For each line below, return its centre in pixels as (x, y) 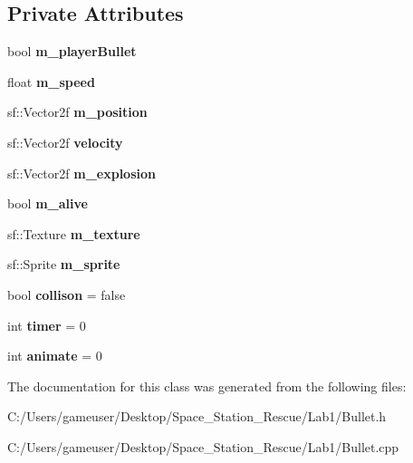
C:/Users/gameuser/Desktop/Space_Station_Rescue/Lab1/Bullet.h (197, 416)
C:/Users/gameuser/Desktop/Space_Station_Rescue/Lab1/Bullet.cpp (203, 446)
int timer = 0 (47, 325)
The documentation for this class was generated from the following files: (207, 386)
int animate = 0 (55, 356)
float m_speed (51, 81)
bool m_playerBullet (72, 51)
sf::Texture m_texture (74, 233)
